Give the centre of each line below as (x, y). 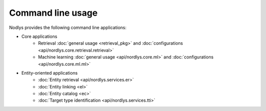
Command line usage (53, 13)
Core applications (39, 36)
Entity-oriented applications (50, 73)
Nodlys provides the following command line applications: (68, 28)
